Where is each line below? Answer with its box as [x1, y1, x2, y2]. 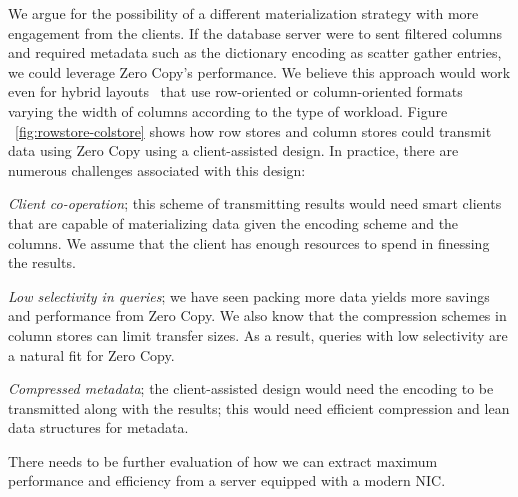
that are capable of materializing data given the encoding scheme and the [8, 212, 459, 233]
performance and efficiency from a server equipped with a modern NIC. [8, 470, 446, 491]
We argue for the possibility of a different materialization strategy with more [8, 3, 479, 23]
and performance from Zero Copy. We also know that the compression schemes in [8, 305, 507, 326]
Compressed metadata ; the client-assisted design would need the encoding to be [8, 378, 494, 399]
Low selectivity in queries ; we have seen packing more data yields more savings [8, 285, 490, 306]
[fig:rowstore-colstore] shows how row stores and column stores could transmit [15, 120, 492, 141]
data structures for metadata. [8, 417, 189, 438]
